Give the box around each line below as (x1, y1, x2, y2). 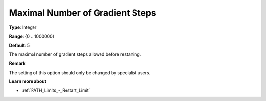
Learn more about (9, 78, 47, 84)
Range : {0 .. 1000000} (9, 33, 55, 39)
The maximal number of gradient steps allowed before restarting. (9, 51, 141, 57)
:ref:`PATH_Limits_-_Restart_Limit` (21, 87, 90, 93)
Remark (9, 60, 26, 66)
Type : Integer (9, 25, 37, 30)
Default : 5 (9, 42, 30, 49)
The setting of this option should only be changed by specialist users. (9, 69, 151, 76)
